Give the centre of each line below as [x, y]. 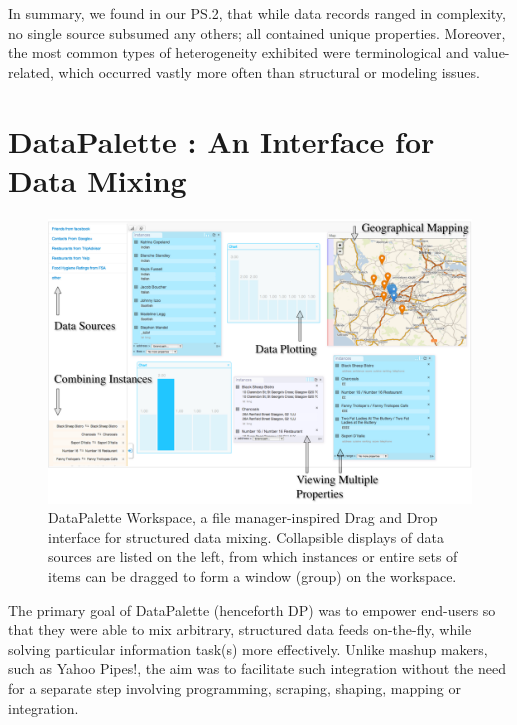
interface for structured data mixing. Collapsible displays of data [246, 536]
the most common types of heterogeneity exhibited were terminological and [238, 52]
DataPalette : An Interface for [221, 140]
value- [491, 52]
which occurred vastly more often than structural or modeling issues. [269, 71]
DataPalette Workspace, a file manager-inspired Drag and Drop [243, 517]
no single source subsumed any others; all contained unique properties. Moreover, [257, 32]
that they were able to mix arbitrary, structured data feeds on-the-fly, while [240, 629]
